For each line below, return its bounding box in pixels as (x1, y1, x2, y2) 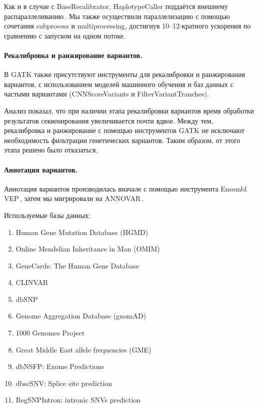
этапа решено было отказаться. (4, 144, 98, 155)
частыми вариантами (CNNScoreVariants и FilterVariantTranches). (4, 88, 209, 99)
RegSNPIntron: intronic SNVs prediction (15, 394, 140, 405)
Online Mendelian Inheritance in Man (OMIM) (15, 243, 160, 254)
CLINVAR (15, 277, 48, 287)
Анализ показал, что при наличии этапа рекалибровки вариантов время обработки (4, 105, 254, 115)
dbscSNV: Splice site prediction (15, 377, 112, 388)
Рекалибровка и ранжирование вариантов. (4, 49, 142, 60)
